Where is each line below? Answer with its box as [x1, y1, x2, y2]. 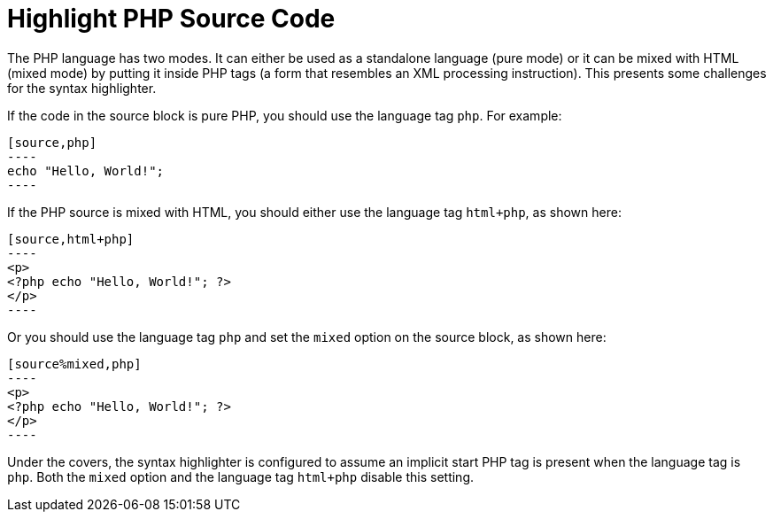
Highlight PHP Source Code [7, 4, 336, 34]
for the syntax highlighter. [7, 80, 157, 96]
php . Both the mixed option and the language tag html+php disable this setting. [7, 469, 475, 484]
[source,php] [7, 135, 97, 150]
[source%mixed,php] [7, 356, 142, 371]
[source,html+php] [7, 231, 135, 246]
